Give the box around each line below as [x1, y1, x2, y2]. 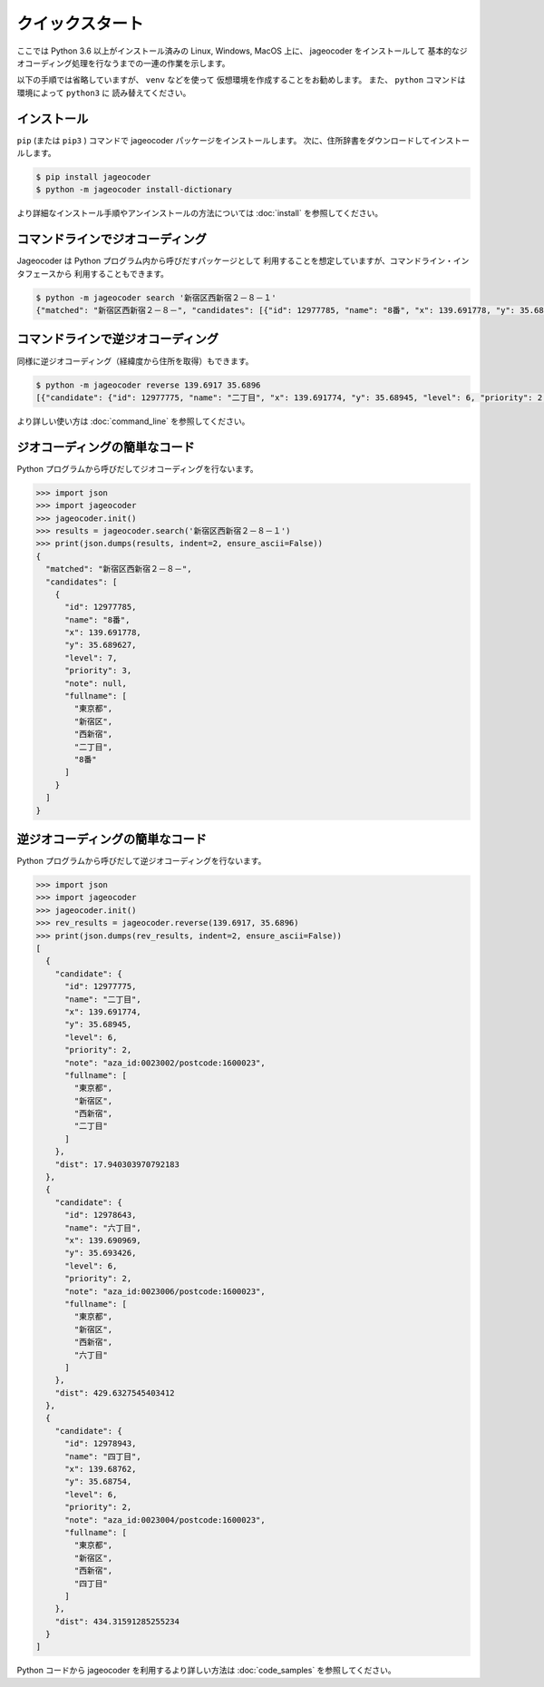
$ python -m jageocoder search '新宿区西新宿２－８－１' [35, 292, 277, 303]
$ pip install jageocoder [35, 172, 151, 181]
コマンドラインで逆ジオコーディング [16, 331, 219, 347]
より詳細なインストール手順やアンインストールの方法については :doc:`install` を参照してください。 [16, 208, 384, 219]
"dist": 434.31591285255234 [54, 1616, 180, 1626]
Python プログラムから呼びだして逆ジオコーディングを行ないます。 [16, 856, 267, 867]
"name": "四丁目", [64, 1451, 141, 1461]
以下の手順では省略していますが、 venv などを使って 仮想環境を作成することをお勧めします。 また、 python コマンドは [16, 74, 466, 85]
